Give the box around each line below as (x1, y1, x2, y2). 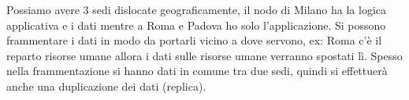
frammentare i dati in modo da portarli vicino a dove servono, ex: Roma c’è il (6, 32, 382, 48)
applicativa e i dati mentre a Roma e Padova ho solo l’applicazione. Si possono (6, 16, 386, 33)
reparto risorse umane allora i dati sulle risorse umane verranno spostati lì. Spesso (6, 47, 403, 63)
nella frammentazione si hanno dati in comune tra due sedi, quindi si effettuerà (6, 62, 388, 79)
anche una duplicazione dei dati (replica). (6, 77, 206, 94)
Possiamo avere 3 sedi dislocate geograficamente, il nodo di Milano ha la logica (6, 2, 386, 17)
